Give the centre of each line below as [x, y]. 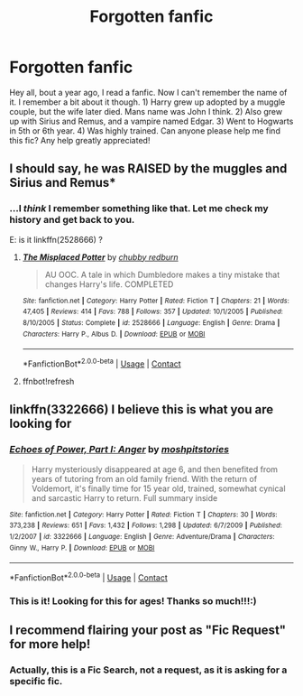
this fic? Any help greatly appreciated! [80, 140]
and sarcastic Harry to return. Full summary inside [124, 497]
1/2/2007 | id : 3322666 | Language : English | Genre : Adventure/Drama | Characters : [142, 536]
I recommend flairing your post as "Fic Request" [148, 631]
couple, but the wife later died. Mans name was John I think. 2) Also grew [146, 111]
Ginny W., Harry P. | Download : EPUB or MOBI [82, 548]
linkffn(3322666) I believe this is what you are [142, 409]
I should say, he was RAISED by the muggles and [148, 169]
